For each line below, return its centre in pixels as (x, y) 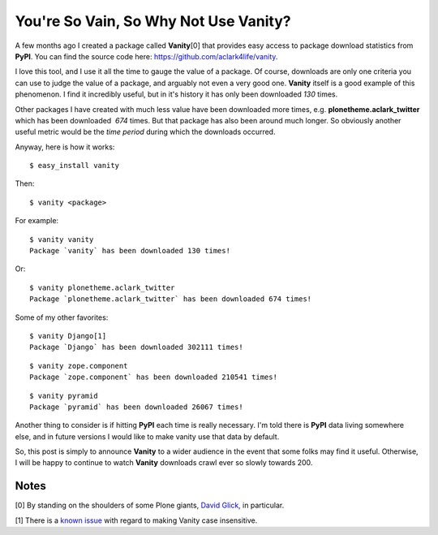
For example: (37, 221)
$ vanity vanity (62, 239)
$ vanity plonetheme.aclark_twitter (102, 287)
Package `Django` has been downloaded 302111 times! (136, 347)
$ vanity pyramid (64, 395)
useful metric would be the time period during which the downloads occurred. (145, 132)
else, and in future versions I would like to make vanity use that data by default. (147, 436)
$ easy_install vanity (75, 166)
